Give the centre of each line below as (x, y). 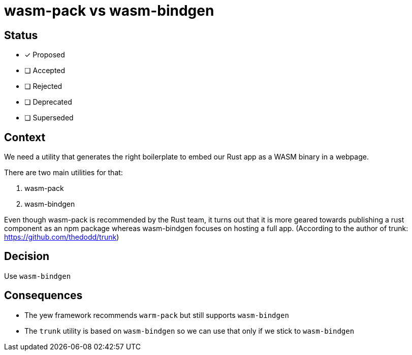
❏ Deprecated (48, 102)
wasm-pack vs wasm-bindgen (109, 11)
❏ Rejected (43, 86)
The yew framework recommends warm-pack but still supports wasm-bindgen (157, 315)
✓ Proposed (45, 55)
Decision (27, 256)
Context (25, 137)
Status (21, 35)
